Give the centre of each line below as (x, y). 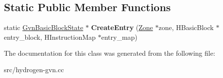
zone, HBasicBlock (186, 27)
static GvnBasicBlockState (44, 27)
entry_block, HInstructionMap (50, 37)
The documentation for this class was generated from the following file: (110, 53)
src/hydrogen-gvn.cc (34, 69)
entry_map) (119, 37)
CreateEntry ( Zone (122, 27)
